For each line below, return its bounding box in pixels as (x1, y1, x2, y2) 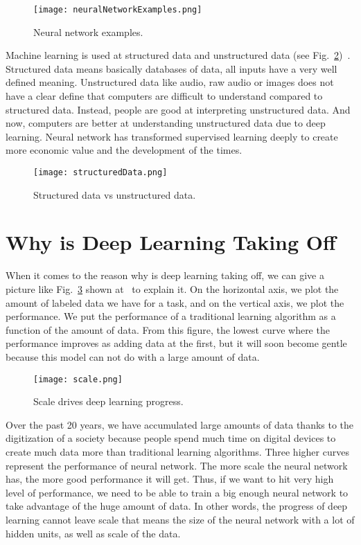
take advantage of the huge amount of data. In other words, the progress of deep (6, 499, 348, 513)
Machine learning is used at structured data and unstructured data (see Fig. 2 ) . (6, 48, 351, 62)
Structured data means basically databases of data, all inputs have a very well (6, 61, 337, 75)
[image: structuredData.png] (33, 168, 168, 177)
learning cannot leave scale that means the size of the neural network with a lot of (6, 512, 355, 526)
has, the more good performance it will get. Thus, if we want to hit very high (6, 472, 334, 486)
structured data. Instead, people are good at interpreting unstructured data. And (6, 102, 351, 116)
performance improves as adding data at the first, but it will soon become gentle (6, 336, 347, 350)
